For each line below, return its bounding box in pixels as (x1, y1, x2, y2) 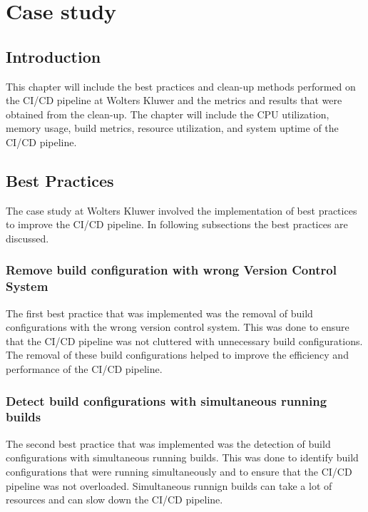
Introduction (6, 45, 101, 67)
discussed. (6, 230, 49, 245)
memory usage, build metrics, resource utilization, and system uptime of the (6, 121, 339, 135)
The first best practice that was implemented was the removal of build (6, 305, 313, 320)
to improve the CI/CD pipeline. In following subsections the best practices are (6, 217, 348, 232)
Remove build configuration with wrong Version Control (6, 261, 337, 279)
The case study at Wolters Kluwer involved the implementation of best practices (6, 203, 357, 217)
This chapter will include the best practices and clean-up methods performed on (6, 78, 356, 93)
